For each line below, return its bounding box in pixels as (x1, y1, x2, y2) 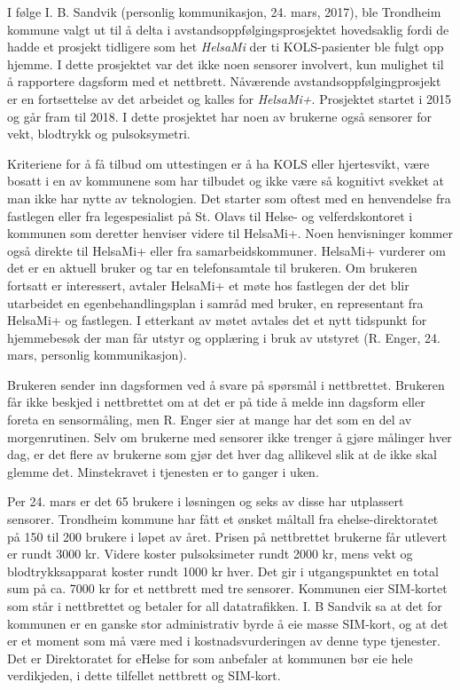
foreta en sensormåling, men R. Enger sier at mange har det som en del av (7, 410, 412, 429)
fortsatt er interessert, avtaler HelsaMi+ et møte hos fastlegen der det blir (7, 275, 409, 294)
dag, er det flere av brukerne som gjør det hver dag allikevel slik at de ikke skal (7, 445, 437, 464)
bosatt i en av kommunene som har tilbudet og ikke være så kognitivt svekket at (7, 171, 445, 190)
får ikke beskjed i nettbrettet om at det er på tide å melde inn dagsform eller (7, 393, 425, 411)
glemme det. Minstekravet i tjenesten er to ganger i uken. (7, 462, 319, 480)
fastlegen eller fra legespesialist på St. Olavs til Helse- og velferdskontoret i (7, 206, 413, 225)
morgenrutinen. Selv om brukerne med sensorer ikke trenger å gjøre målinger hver (7, 427, 452, 446)
